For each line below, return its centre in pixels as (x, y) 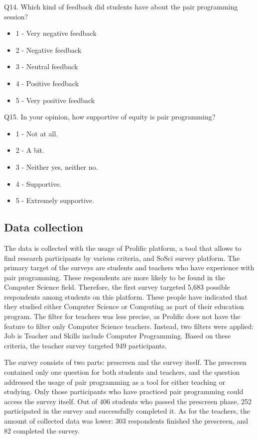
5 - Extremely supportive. (55, 200)
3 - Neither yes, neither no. (57, 166)
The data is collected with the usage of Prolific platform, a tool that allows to (123, 248)
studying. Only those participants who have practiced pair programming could (124, 391)
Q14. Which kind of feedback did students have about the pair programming (121, 6)
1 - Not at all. (37, 133)
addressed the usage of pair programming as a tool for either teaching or (115, 382)
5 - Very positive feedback (55, 100)
